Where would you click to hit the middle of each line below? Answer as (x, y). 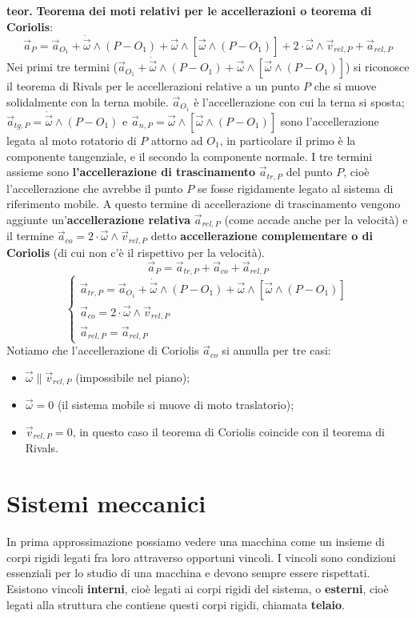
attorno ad (177, 140)
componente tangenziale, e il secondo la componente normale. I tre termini (190, 156)
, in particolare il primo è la (288, 140)
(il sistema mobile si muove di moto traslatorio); (176, 405)
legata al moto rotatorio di (72, 140)
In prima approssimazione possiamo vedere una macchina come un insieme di (196, 542)
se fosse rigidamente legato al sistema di (295, 188)
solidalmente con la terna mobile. (88, 101)
